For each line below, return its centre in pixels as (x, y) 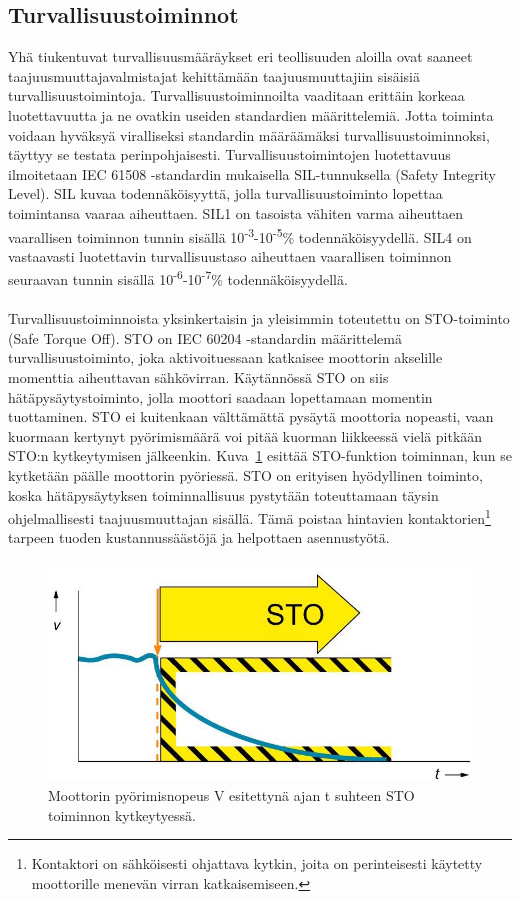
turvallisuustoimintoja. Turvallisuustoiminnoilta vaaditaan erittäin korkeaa (236, 95)
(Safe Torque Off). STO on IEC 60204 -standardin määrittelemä (205, 337)
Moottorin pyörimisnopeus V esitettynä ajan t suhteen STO (231, 795)
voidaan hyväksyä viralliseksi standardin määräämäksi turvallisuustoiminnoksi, (249, 134)
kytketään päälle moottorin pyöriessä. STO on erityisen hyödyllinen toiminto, (245, 474)
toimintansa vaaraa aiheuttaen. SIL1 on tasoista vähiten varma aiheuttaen (236, 212)
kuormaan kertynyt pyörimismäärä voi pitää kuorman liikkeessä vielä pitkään (245, 435)
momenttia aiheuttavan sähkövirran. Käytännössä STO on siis (198, 377)
